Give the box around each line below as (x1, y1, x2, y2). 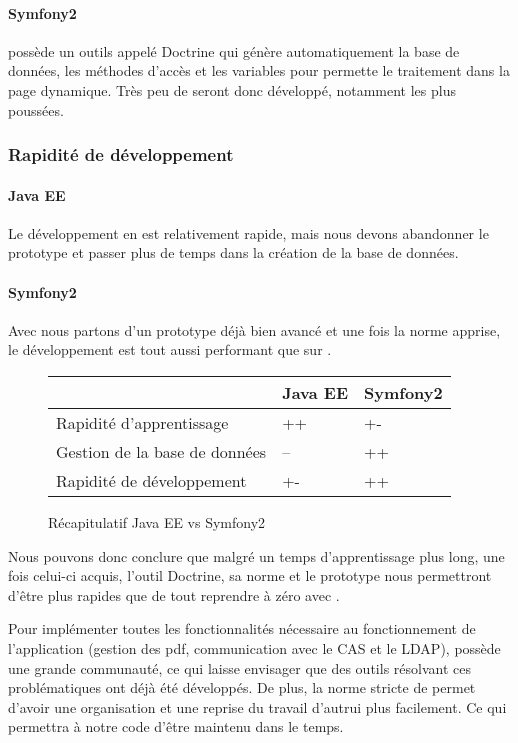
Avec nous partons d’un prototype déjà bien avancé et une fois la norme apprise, (8, 319, 501, 340)
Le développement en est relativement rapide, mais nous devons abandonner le (8, 222, 489, 243)
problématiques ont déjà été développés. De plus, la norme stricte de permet (8, 677, 476, 698)
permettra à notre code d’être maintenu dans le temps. (8, 716, 344, 737)
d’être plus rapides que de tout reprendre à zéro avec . (8, 584, 340, 605)
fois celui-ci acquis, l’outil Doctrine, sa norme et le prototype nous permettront (8, 565, 492, 586)
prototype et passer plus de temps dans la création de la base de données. (8, 242, 459, 263)
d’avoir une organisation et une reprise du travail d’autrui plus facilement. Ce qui (8, 696, 507, 717)
